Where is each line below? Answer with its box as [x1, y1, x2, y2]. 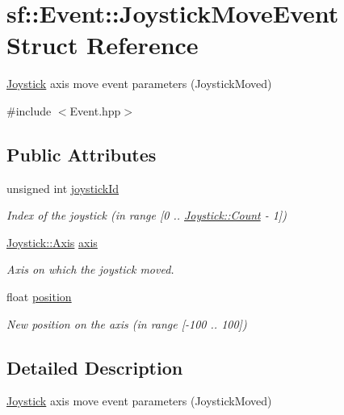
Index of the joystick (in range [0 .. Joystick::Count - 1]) [6, 207, 287, 224]
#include [6, 102, 52, 119]
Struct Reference [6, 28, 199, 61]
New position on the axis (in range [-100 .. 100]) [6, 315, 247, 332]
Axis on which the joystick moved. [6, 261, 174, 278]
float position [6, 288, 72, 305]
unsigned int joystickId [6, 179, 120, 196]
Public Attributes [6, 141, 157, 166]
